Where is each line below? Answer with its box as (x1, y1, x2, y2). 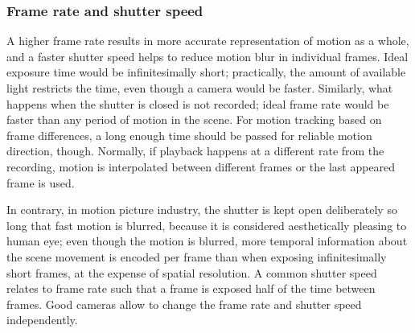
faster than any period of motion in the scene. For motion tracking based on (6, 111, 382, 128)
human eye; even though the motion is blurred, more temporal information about (6, 232, 408, 249)
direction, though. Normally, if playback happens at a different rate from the (6, 142, 384, 159)
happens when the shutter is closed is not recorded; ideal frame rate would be (6, 95, 389, 112)
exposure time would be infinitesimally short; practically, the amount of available (6, 64, 406, 80)
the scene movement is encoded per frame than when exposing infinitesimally (6, 248, 387, 265)
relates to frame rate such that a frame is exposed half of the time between (6, 280, 376, 297)
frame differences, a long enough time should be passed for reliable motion (6, 126, 372, 143)
